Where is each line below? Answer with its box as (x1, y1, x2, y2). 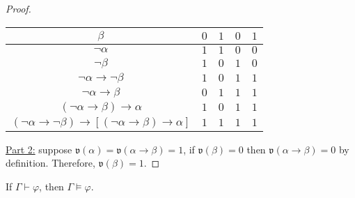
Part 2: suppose (6, 142, 72, 156)
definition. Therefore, (6, 155, 95, 170)
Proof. (6, 1, 31, 15)
